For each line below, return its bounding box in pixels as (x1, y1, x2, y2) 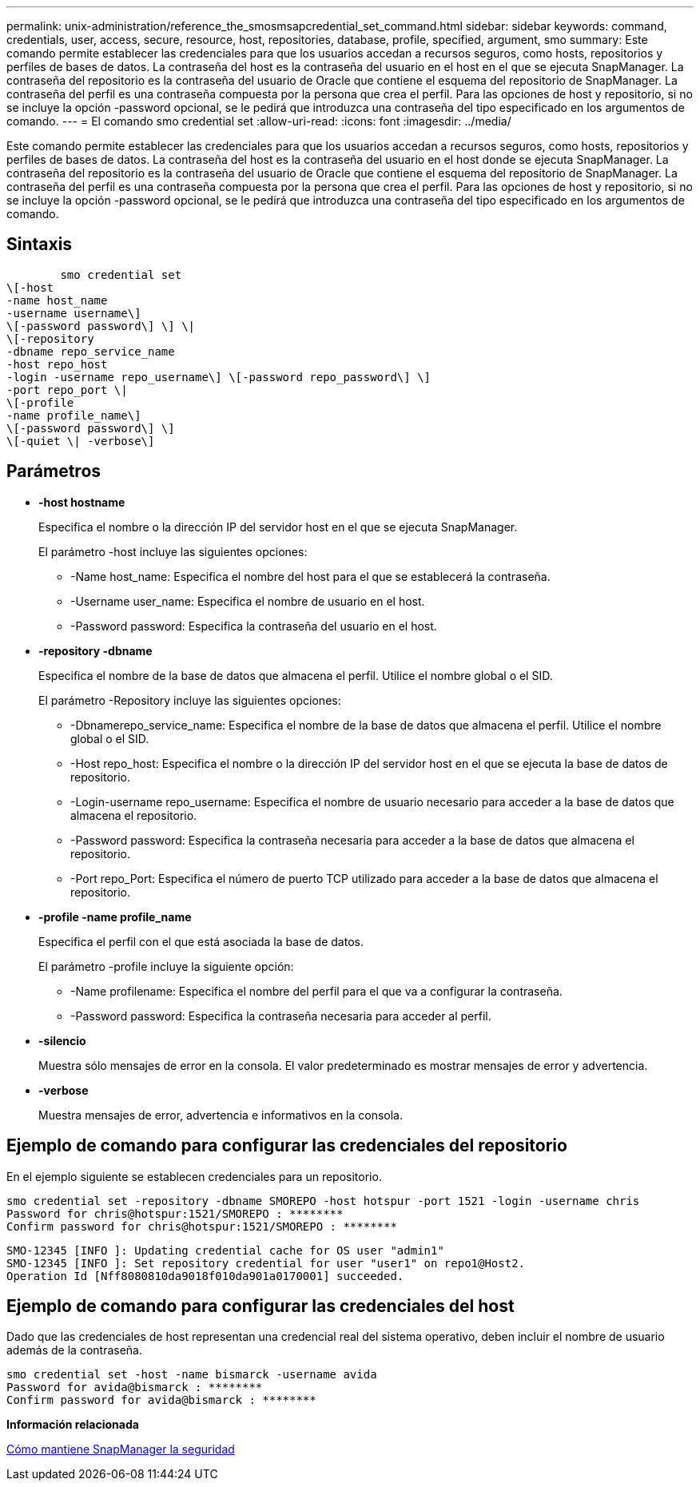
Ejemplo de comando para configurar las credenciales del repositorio (6, 1135, 567, 1156)
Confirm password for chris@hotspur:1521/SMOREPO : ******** (6, 1219, 397, 1233)
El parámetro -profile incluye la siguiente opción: (38, 959, 294, 973)
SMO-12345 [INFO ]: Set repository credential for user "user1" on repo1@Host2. (6, 1256, 526, 1270)
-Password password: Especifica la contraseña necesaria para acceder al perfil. (70, 1008, 491, 1023)
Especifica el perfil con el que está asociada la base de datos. (38, 934, 364, 948)
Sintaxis (6, 234, 73, 255)
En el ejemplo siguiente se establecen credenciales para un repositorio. (6, 1169, 382, 1183)
